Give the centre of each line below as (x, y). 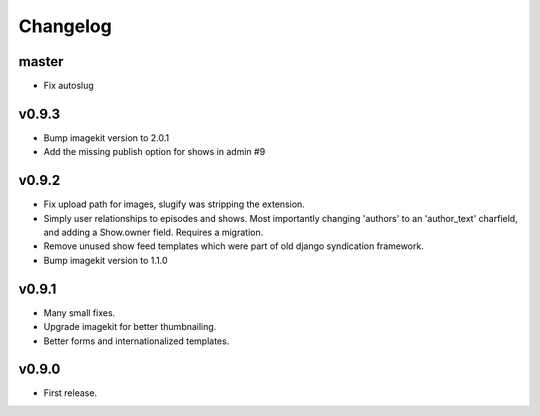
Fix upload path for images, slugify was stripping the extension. (174, 204)
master (41, 61)
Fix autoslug (68, 86)
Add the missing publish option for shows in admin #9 (154, 152)
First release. (70, 393)
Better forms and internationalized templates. (136, 341)
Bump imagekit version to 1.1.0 (105, 260)
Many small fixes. (79, 312)
